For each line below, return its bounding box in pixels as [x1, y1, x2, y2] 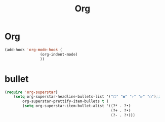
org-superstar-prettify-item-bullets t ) [22, 99, 109, 104]
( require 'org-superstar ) [4, 90, 58, 95]
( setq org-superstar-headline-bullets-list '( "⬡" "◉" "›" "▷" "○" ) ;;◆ [13, 94, 163, 99]
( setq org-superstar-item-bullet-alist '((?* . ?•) [22, 104, 131, 109]
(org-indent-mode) [40, 52, 78, 57]
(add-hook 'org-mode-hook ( [4, 47, 63, 52]
